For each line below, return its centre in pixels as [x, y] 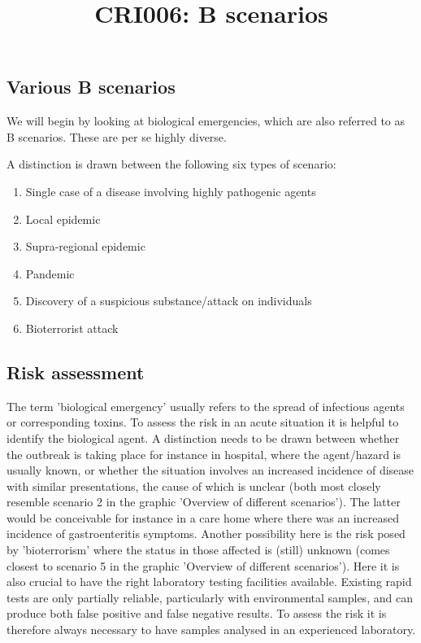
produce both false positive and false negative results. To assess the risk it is [197, 613]
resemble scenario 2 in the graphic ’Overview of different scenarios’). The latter [204, 502]
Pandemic [50, 273]
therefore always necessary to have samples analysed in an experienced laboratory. [211, 630]
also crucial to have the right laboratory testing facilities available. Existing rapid [209, 582]
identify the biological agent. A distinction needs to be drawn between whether [203, 437]
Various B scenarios [91, 87]
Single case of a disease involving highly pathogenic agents [171, 191]
